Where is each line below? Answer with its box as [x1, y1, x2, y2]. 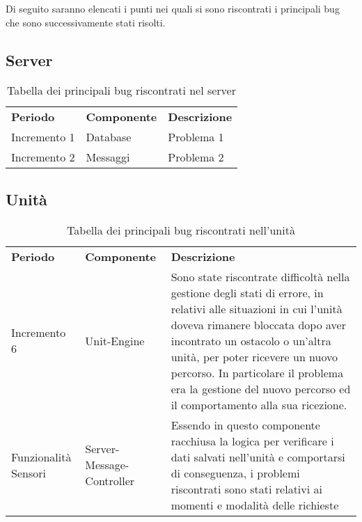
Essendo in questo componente [171, 416, 320, 433]
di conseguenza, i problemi [171, 464, 300, 481]
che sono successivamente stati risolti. [6, 15, 166, 29]
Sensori [11, 464, 46, 481]
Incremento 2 [11, 149, 75, 166]
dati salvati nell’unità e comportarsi [171, 448, 345, 465]
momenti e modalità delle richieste [171, 496, 339, 513]
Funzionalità [11, 448, 72, 465]
